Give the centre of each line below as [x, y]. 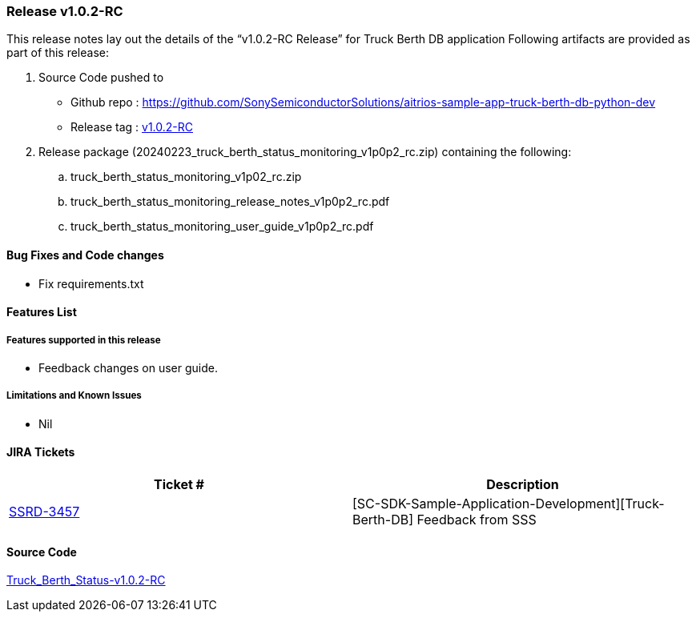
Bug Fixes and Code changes [85, 255]
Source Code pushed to [101, 78]
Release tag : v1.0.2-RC [132, 127]
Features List [42, 312]
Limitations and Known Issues [74, 396]
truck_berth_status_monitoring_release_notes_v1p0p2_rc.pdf [230, 202]
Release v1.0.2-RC [65, 11]
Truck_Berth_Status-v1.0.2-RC [86, 580]
